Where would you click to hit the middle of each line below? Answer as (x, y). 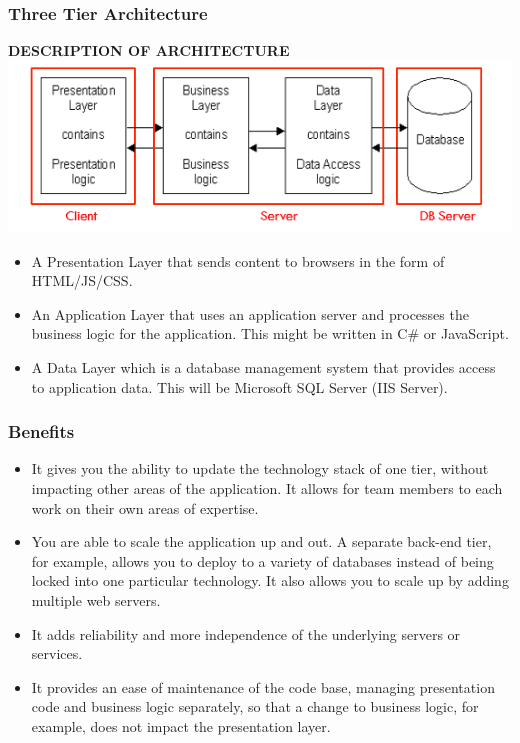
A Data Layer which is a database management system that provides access (263, 367)
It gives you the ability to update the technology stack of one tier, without (260, 468)
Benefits (41, 431)
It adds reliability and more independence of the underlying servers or (246, 633)
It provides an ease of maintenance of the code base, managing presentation (263, 686)
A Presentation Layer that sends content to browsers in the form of (238, 260)
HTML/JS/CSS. (82, 280)
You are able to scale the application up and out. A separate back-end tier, (261, 541)
